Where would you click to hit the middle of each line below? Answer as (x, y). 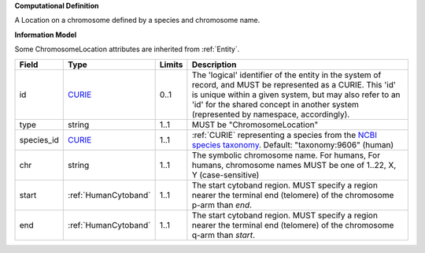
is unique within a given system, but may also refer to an (296, 95)
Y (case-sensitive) (225, 175)
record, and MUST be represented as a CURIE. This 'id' (294, 84)
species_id (39, 140)
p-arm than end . (222, 205)
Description (214, 65)
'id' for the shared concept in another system (275, 104)
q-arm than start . (224, 235)
